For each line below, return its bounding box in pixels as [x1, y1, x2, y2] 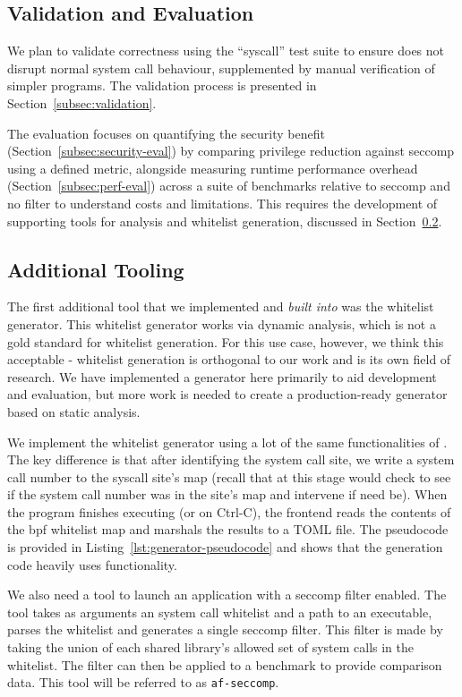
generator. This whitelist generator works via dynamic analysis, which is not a [7, 314, 436, 333]
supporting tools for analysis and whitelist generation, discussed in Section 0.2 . [7, 211, 442, 230]
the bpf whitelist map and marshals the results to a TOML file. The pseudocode [7, 520, 449, 539]
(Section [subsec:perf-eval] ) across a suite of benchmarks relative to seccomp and [7, 176, 450, 195]
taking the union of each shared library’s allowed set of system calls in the [7, 638, 415, 657]
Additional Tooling [7, 255, 184, 283]
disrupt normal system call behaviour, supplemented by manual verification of [7, 58, 435, 77]
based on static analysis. [7, 402, 141, 421]
